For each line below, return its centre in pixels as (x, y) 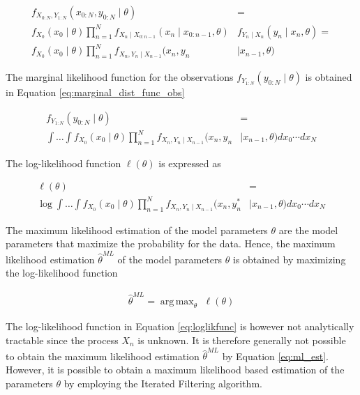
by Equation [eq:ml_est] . (276, 356)
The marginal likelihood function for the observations (120, 76)
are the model (308, 230)
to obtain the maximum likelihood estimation (103, 356)
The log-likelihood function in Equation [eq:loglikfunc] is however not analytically (180, 326)
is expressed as (190, 163)
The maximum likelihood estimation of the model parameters (137, 230)
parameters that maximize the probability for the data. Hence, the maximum (171, 243)
